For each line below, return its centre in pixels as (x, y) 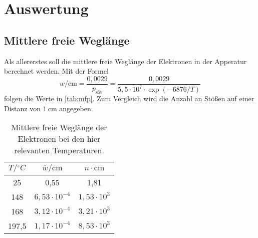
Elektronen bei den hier (59, 139)
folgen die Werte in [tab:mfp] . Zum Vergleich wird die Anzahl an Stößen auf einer (129, 98)
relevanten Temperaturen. (59, 150)
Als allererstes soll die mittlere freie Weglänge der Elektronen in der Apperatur (125, 61)
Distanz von (22, 108)
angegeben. (76, 108)
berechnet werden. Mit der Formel (56, 71)
